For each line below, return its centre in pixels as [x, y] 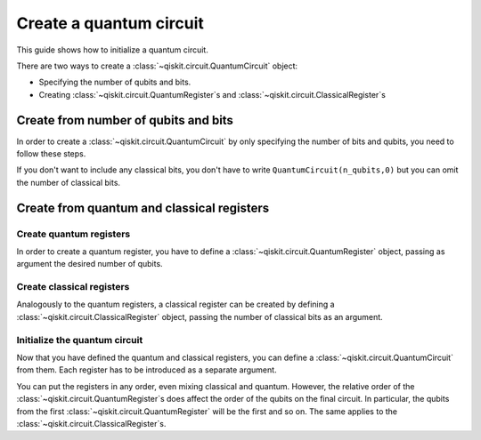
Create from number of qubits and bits [125, 120]
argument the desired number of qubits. [90, 264]
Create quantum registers [73, 234]
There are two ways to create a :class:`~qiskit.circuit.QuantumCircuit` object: [157, 66]
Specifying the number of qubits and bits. [115, 82]
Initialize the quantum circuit [80, 340]
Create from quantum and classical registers [143, 208]
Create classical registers [73, 287]
